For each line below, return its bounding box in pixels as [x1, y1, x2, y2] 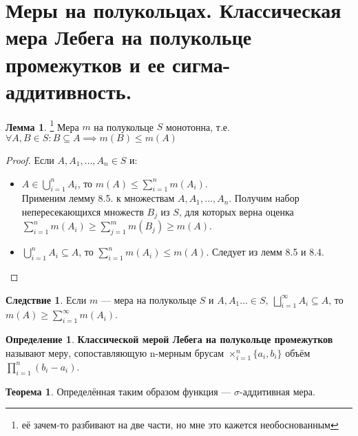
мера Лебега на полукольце [6, 23, 252, 51]
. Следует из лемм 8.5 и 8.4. [206, 245, 324, 259]
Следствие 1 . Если [6, 292, 87, 307]
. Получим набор [229, 191, 299, 205]
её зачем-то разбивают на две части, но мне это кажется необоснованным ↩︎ [21, 417, 339, 432]
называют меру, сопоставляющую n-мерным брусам [6, 345, 224, 360]
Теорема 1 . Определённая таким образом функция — [6, 384, 231, 398]
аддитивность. [6, 76, 132, 105]
